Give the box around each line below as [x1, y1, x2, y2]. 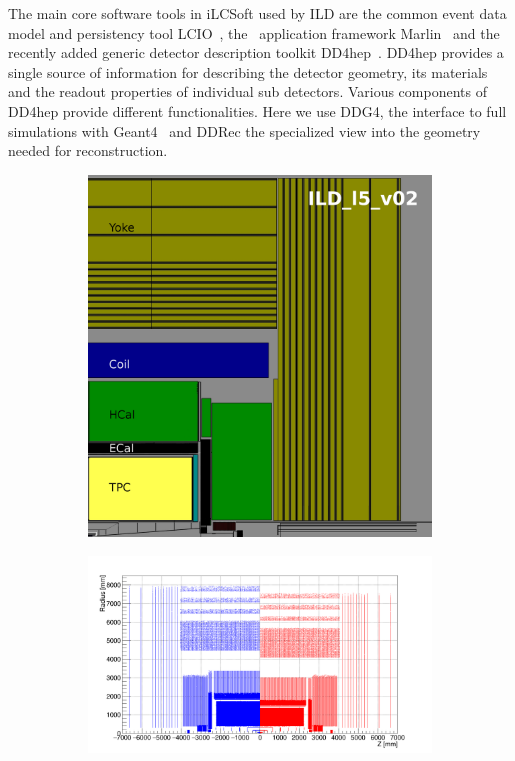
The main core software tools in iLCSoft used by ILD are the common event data [8, 3, 507, 23]
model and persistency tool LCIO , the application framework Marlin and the [8, 22, 500, 43]
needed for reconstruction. [8, 140, 168, 161]
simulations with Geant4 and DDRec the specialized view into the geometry [8, 120, 481, 141]
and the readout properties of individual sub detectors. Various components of [8, 81, 487, 102]
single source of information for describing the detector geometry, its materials [8, 61, 488, 82]
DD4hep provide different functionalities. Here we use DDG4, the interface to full [8, 100, 507, 121]
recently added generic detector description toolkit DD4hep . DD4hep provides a [8, 42, 504, 63]
